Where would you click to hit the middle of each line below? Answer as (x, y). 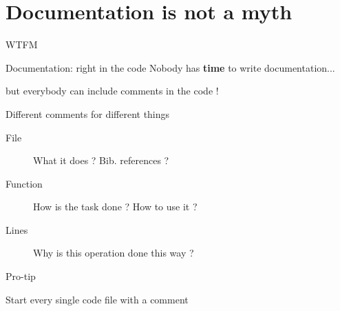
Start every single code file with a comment (97, 299)
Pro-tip (21, 276)
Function (24, 183)
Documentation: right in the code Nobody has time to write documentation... (170, 67)
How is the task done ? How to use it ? (115, 207)
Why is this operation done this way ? (114, 253)
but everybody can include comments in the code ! (112, 91)
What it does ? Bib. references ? (101, 160)
